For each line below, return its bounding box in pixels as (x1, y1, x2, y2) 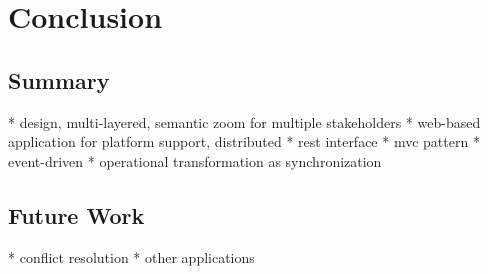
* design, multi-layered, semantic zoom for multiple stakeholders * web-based (8, 111, 481, 132)
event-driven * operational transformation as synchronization (8, 150, 382, 171)
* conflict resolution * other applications (8, 246, 255, 267)
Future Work (8, 199, 145, 230)
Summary (8, 64, 110, 95)
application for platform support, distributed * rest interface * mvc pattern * (8, 131, 480, 152)
